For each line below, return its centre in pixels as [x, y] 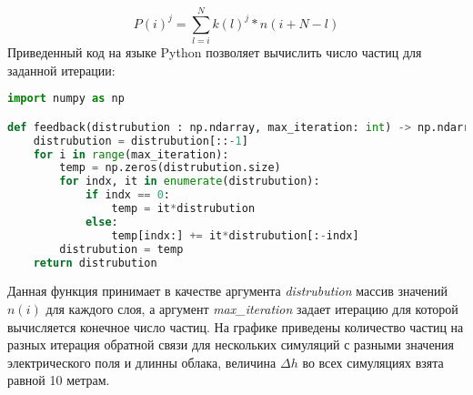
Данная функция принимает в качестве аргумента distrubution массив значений [227, 291]
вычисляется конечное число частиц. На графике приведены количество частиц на [236, 326]
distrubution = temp [121, 249]
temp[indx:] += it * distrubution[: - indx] [235, 235]
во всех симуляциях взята [373, 362]
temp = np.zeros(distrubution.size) [170, 168]
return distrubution [95, 263]
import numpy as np [66, 99]
